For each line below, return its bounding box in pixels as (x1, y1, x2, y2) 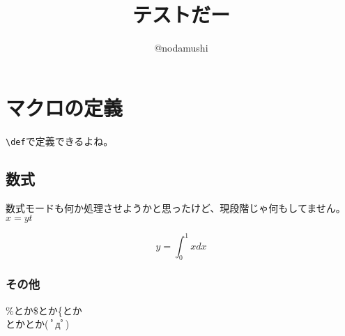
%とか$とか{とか (6, 303, 82, 317)
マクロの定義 (6, 93, 123, 121)
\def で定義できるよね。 (6, 133, 114, 148)
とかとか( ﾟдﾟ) (6, 316, 70, 331)
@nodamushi (154, 40, 208, 55)
